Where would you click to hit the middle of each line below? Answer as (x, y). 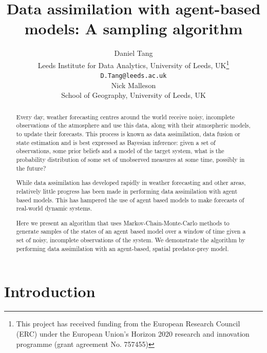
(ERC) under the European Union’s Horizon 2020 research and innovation (133, 333)
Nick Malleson (133, 85)
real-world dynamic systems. (54, 208)
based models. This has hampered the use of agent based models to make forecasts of (130, 200)
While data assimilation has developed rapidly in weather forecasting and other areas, (131, 183)
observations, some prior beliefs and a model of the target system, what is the (120, 151)
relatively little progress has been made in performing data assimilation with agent (127, 191)
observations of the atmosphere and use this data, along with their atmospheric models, (133, 125)
